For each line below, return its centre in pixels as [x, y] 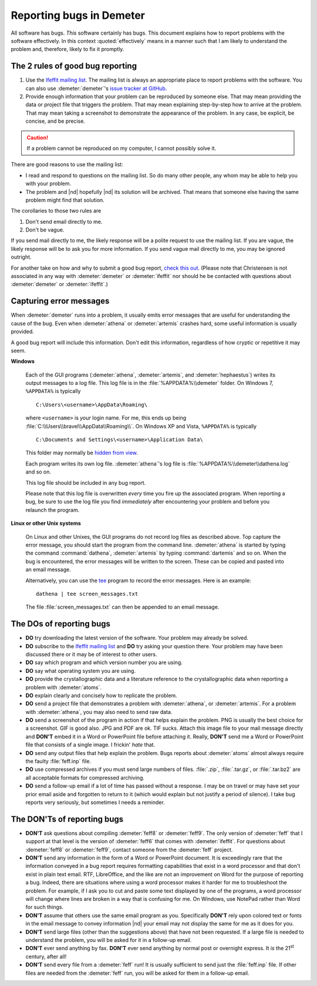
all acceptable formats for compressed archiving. [85, 777]
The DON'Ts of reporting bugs [67, 819]
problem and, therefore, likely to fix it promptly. [68, 49]
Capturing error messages [60, 301]
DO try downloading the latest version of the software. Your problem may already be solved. [137, 638]
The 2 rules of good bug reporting [74, 66]
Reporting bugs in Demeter [78, 15]
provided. [23, 331]
